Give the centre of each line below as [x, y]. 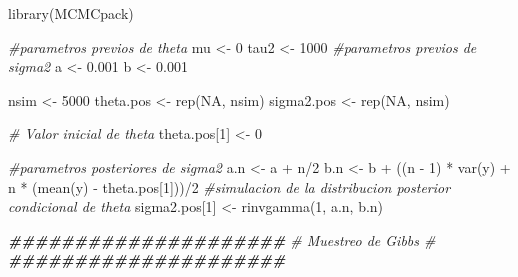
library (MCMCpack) [71, 13]
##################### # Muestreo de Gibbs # [222, 239]
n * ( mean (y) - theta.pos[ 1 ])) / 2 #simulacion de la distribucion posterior [229, 186]
